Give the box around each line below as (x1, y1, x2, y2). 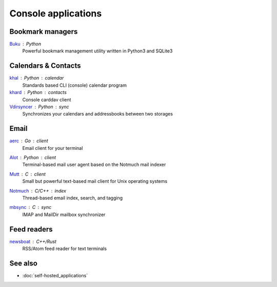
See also (9, 259, 38, 267)
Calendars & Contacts (9, 62, 81, 70)
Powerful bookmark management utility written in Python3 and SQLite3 (22, 48, 173, 54)
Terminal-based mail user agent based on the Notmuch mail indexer (22, 162, 166, 168)
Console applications (9, 8, 102, 19)
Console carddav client (22, 97, 71, 103)
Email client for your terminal (22, 145, 83, 151)
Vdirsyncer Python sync (9, 103, 69, 110)
